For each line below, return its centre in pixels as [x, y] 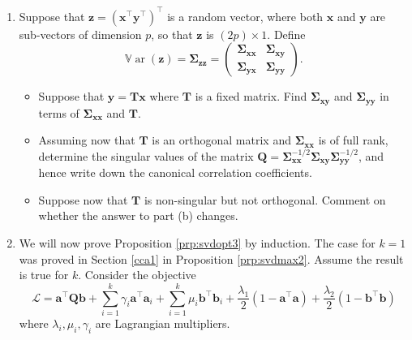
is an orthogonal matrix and [221, 140]
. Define [286, 34]
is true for [44, 275]
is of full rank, [353, 140]
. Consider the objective [137, 275]
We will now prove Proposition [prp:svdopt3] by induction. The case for [197, 242]
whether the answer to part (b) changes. [138, 215]
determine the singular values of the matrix [146, 155]
